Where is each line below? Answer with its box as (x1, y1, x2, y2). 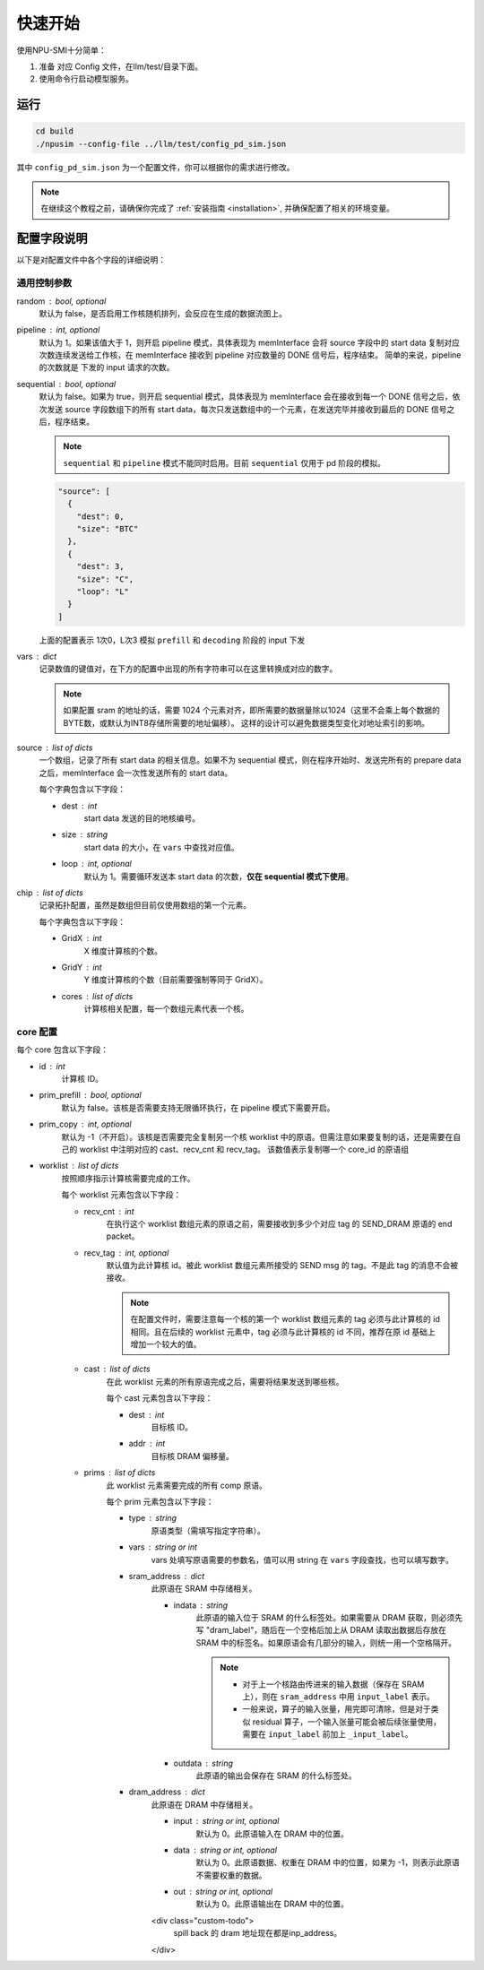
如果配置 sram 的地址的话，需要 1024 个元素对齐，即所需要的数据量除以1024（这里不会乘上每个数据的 (63, 704, 441, 716)
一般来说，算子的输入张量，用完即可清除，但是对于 (242, 1704, 431, 1715)
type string (128, 1513, 177, 1524)
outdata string (173, 1758, 233, 1768)
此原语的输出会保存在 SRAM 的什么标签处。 (195, 1770, 358, 1781)
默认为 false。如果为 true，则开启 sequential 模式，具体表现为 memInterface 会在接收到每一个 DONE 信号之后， (39, 391, 453, 402)
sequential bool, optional (16, 378, 117, 389)
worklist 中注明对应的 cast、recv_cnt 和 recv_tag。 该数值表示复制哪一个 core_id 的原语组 (79, 1144, 410, 1154)
